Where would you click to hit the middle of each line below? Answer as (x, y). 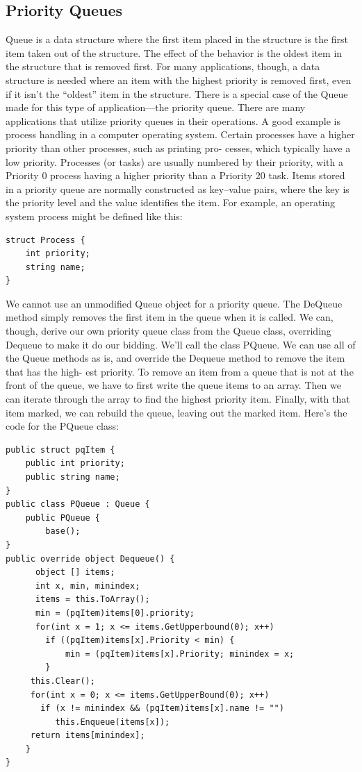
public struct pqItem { (60, 450)
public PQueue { (63, 518)
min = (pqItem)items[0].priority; (115, 613)
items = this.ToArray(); (92, 599)
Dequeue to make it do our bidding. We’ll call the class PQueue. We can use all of (181, 344)
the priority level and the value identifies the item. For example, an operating (171, 202)
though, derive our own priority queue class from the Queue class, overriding (168, 331)
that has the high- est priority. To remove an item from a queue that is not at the (180, 371)
